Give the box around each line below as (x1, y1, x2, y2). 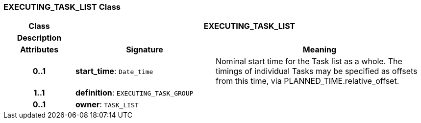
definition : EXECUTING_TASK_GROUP (75, 88, 194, 98)
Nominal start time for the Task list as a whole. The (215, 56, 402, 67)
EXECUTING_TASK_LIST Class (3, 2, 121, 12)
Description (17, 33, 62, 43)
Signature (126, 45, 163, 55)
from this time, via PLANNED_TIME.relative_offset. (215, 76, 399, 86)
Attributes (20, 45, 59, 55)
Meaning (302, 45, 337, 55)
